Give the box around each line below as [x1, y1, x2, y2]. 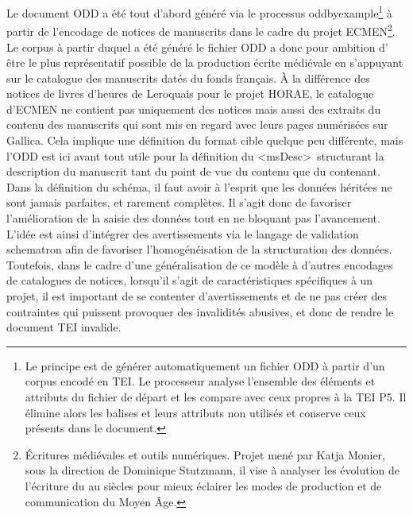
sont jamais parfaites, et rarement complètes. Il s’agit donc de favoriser [6, 194, 352, 211]
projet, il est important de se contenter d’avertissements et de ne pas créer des [6, 288, 388, 304]
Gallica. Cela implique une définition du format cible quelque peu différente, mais [6, 132, 403, 149]
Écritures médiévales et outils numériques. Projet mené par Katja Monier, [25, 446, 386, 463]
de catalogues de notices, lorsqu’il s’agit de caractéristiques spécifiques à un [6, 272, 373, 288]
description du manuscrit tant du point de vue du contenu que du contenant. [6, 163, 380, 180]
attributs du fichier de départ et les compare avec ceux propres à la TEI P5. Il [25, 388, 407, 405]
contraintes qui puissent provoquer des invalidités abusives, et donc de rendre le [6, 303, 394, 319]
